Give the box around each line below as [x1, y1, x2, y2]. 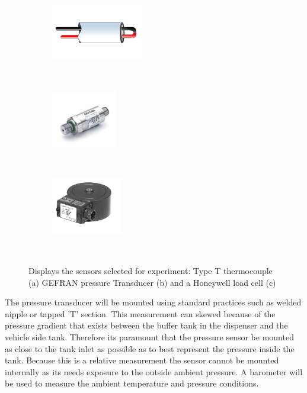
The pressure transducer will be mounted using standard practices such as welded [5, 296, 302, 308]
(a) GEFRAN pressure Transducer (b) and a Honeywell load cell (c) [28, 276, 276, 288]
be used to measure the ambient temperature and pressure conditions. [5, 377, 259, 389]
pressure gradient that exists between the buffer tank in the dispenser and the [5, 319, 288, 331]
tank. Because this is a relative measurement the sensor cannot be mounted [5, 354, 279, 366]
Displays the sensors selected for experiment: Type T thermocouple [28, 265, 273, 277]
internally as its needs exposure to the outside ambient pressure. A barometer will [5, 365, 303, 378]
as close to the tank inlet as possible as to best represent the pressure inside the [5, 342, 295, 355]
